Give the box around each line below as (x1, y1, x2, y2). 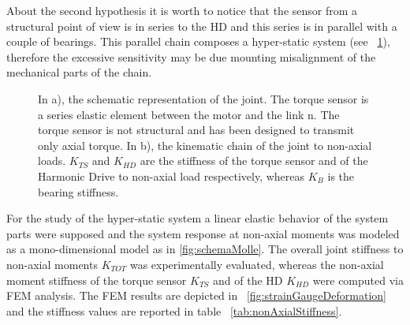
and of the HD (213, 271, 283, 288)
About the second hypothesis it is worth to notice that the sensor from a (6, 2, 358, 18)
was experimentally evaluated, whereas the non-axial (129, 256, 384, 272)
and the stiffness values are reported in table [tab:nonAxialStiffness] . (6, 302, 342, 319)
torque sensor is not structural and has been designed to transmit (38, 121, 355, 138)
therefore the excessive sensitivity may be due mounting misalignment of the (6, 48, 376, 65)
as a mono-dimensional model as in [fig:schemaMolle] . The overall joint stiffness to (6, 241, 404, 257)
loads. (38, 152, 66, 169)
